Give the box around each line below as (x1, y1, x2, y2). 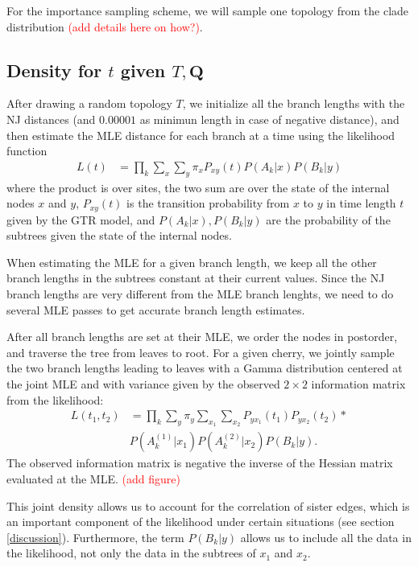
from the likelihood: (6, 391, 104, 408)
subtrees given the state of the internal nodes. (6, 227, 232, 244)
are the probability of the (266, 211, 391, 228)
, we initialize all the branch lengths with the (182, 95, 405, 112)
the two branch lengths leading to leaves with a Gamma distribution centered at (6, 360, 403, 376)
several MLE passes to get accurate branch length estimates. (6, 301, 305, 318)
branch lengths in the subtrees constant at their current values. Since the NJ (6, 269, 385, 286)
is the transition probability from (126, 195, 290, 212)
